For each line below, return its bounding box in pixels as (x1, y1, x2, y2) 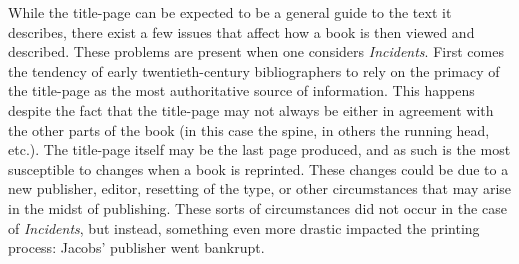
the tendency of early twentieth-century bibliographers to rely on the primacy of (8, 60, 500, 81)
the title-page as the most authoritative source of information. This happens (8, 80, 475, 101)
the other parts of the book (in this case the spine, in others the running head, (8, 119, 490, 140)
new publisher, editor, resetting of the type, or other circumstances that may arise (8, 178, 512, 199)
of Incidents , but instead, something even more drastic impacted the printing (8, 217, 480, 238)
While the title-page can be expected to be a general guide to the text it (8, 2, 452, 22)
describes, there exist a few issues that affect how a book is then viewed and (8, 21, 475, 42)
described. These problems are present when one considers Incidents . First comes (8, 41, 504, 62)
